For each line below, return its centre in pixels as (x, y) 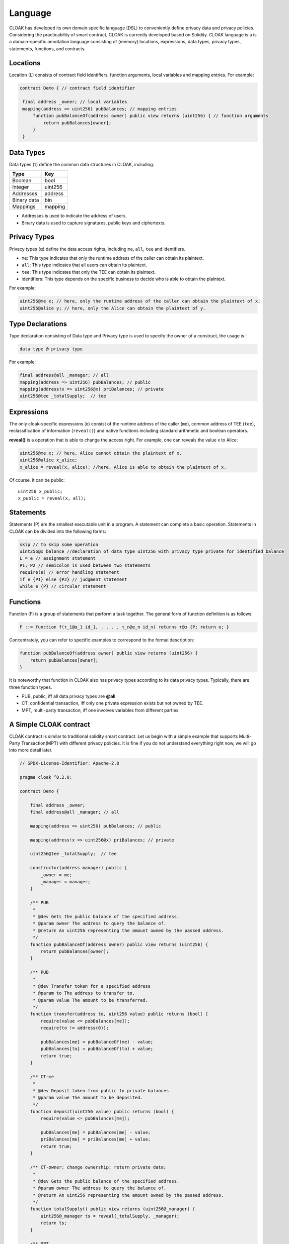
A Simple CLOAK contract (50, 724)
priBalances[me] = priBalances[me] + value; (96, 1139)
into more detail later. (31, 750)
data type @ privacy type (51, 349)
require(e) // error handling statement (69, 572)
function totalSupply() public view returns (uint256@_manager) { (113, 1209)
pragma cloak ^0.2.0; (46, 777)
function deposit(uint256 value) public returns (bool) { (102, 1111)
